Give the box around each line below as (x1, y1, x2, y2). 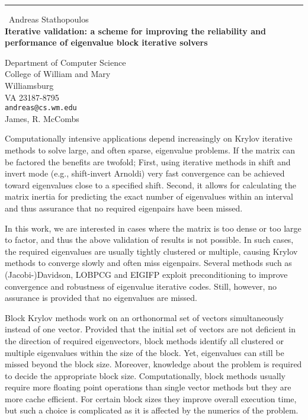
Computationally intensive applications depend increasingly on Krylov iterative (5, 132, 293, 145)
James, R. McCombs (5, 112, 79, 124)
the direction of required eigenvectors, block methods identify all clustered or (5, 334, 284, 347)
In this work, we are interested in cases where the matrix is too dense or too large (5, 222, 301, 234)
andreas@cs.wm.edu (5, 104, 77, 113)
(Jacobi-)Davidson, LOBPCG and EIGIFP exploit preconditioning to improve (5, 268, 288, 280)
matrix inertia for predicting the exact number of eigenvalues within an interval (5, 190, 293, 203)
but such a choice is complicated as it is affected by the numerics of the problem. (5, 404, 299, 416)
